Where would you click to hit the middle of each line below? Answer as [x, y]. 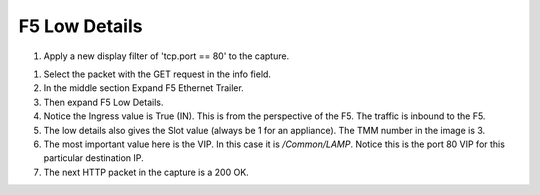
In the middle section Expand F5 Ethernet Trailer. [143, 88]
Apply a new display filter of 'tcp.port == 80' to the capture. [166, 56]
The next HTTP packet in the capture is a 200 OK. [146, 172]
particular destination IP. [93, 158]
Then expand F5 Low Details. [103, 102]
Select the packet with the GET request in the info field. [157, 74]
